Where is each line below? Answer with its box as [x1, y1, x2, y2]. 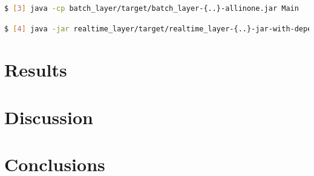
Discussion [4, 104, 93, 129]
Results [4, 57, 67, 82]
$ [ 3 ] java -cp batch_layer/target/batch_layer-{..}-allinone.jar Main [4, 4, 299, 13]
